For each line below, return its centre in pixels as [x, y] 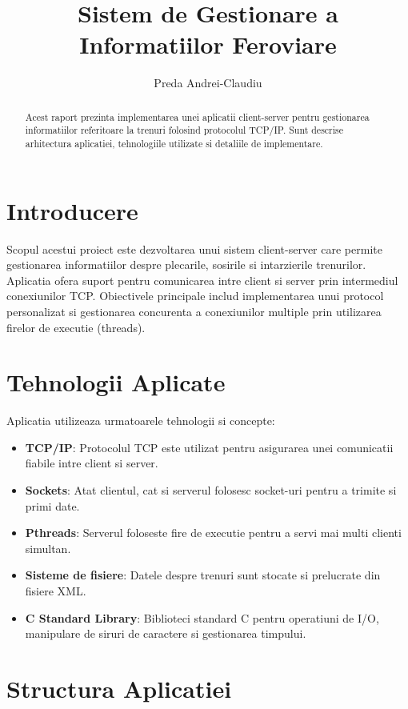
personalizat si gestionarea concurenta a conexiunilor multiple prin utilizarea [194, 311]
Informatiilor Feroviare [208, 44]
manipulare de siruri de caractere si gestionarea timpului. [166, 633]
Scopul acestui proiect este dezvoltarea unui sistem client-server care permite [194, 248]
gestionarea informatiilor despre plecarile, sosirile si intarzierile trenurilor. [186, 264]
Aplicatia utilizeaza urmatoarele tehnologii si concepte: [141, 421]
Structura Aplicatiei [119, 689]
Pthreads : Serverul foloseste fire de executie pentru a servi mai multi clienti [213, 533]
